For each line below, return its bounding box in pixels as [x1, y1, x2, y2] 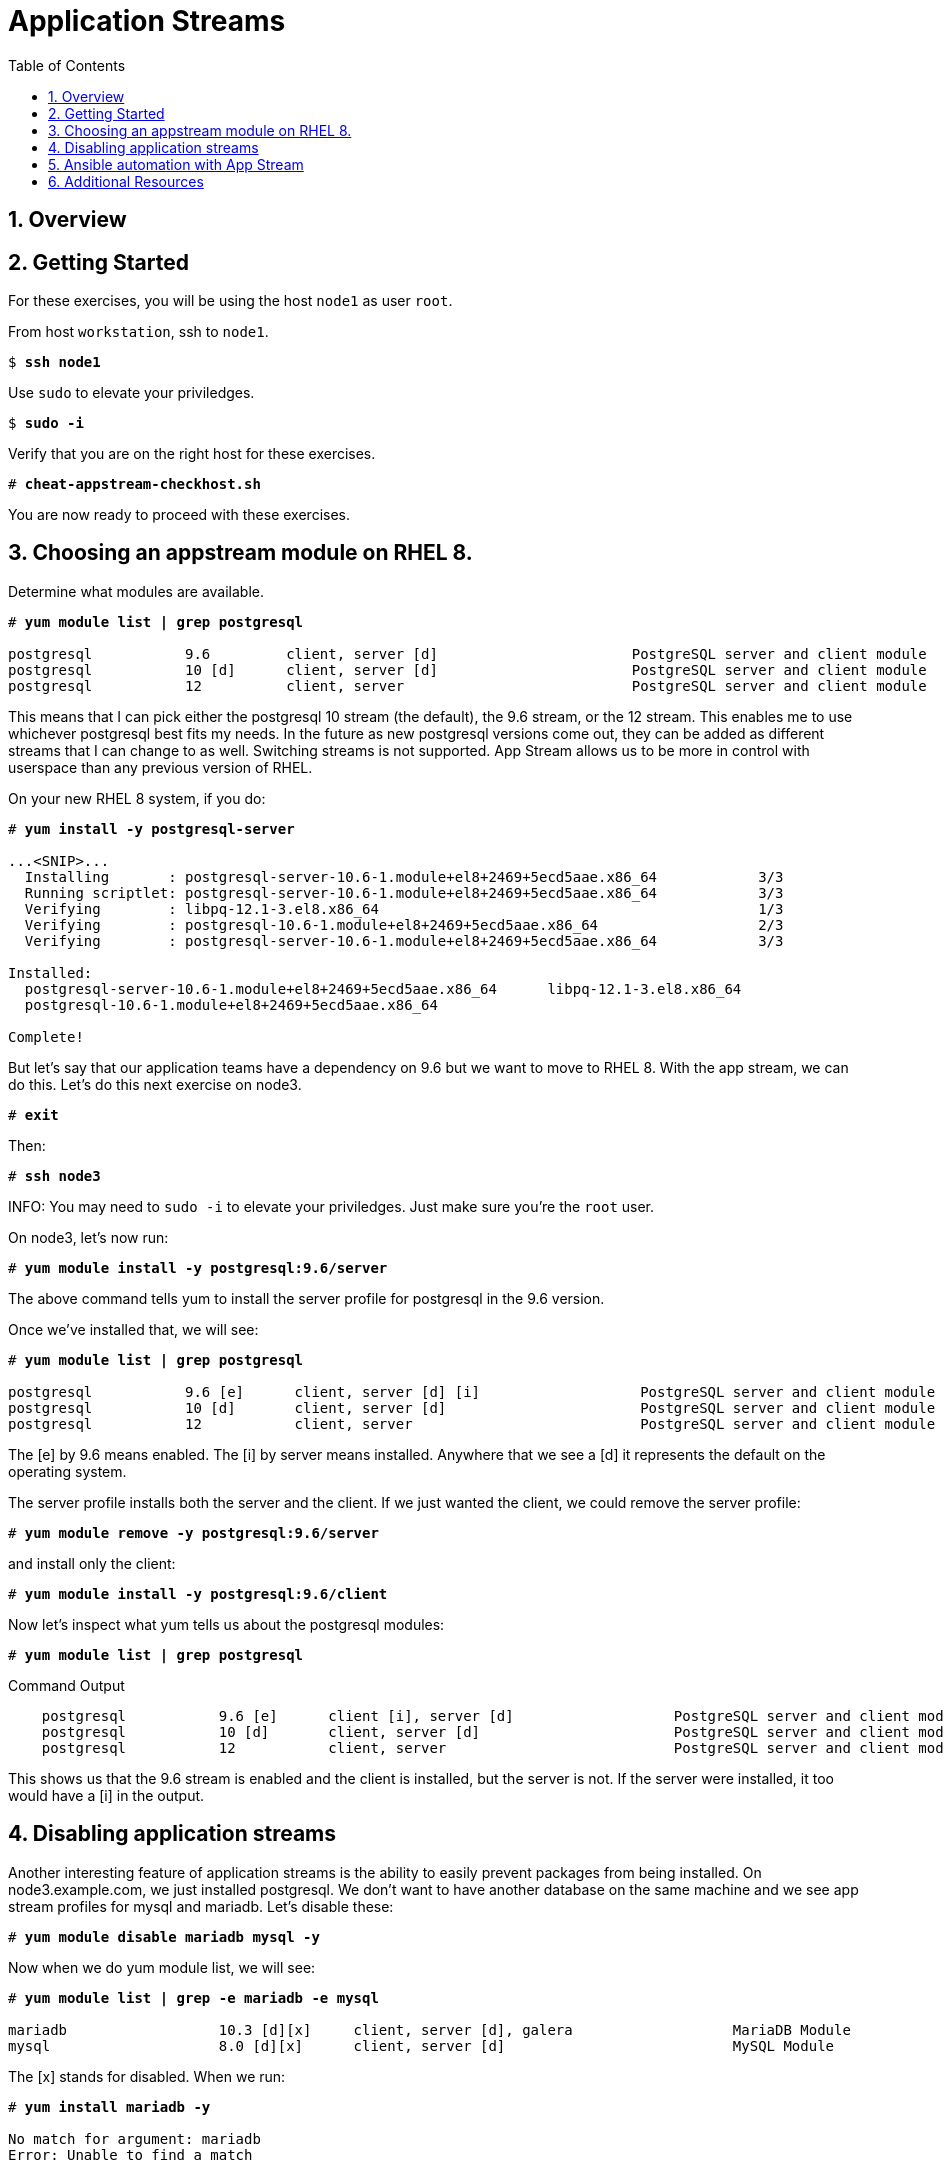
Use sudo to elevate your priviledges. [8, 384, 255, 402]
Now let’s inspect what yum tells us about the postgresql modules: [8, 1615, 445, 1633]
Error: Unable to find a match [8, 2146, 253, 2163]
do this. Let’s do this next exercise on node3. [8, 1075, 302, 1093]
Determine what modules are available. [8, 582, 265, 600]
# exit [8, 1106, 59, 1123]
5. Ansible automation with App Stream [48, 155, 304, 173]
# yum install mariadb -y [8, 2098, 211, 2115]
